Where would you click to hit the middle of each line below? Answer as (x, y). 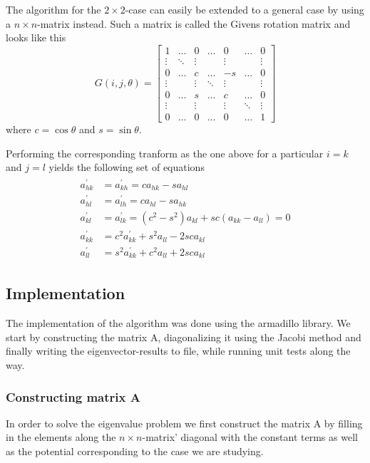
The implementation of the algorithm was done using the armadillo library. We (178, 323)
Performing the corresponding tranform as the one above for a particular (165, 153)
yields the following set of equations (127, 167)
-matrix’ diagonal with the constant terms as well (250, 437)
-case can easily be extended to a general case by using (245, 9)
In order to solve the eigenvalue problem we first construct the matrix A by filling (184, 423)
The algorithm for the (53, 9)
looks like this (36, 37)
